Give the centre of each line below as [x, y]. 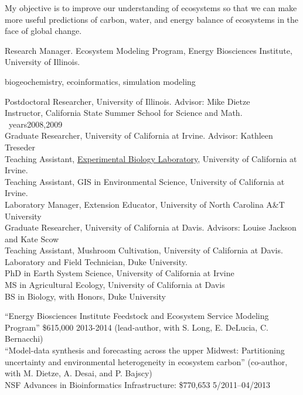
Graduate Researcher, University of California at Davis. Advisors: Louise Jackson [151, 227]
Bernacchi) [24, 339]
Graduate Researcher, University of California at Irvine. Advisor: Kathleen [139, 135]
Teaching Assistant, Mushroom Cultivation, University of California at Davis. [144, 250]
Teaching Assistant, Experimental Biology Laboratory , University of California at [151, 158]
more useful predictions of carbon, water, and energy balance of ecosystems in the [152, 19]
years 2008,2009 [35, 124]
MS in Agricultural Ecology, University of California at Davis [115, 285]
